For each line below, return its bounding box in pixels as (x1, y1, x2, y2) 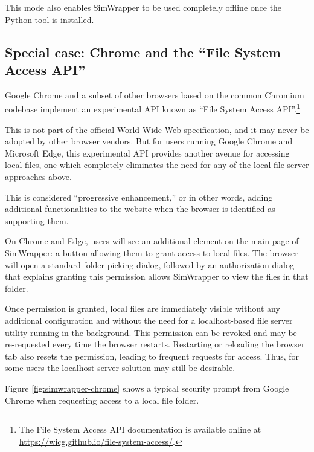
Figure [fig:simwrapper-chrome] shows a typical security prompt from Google (5, 381, 289, 394)
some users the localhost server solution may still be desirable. (5, 361, 235, 374)
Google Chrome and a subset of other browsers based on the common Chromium (5, 88, 304, 101)
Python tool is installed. (5, 13, 94, 25)
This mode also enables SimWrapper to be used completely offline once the (5, 1, 282, 13)
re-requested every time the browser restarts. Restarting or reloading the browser (5, 338, 305, 350)
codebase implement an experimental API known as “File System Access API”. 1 (5, 101, 300, 115)
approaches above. (5, 170, 72, 182)
